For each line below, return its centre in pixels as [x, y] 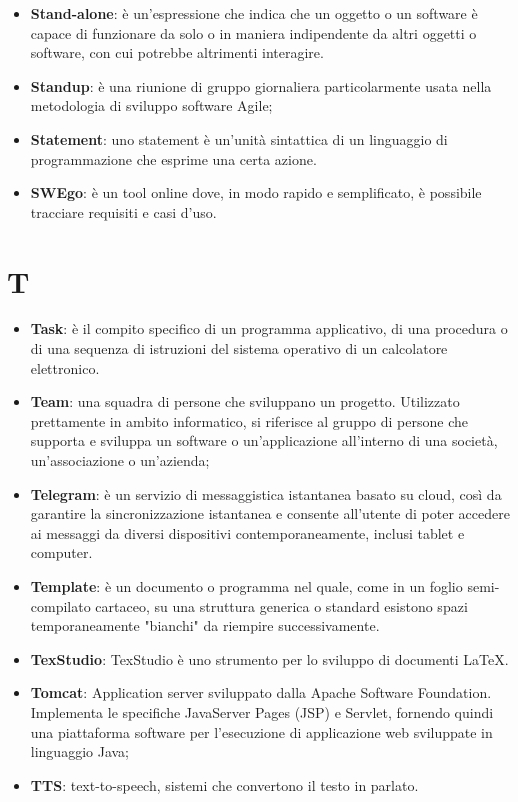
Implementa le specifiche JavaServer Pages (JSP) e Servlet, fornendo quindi [262, 711]
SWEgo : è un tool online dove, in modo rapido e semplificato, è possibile [256, 192]
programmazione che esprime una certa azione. [173, 158]
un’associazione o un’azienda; [120, 460]
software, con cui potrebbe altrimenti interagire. [177, 52]
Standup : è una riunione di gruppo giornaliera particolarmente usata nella [261, 85]
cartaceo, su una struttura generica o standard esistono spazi [281, 605]
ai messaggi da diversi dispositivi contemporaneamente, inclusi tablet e [247, 532]
